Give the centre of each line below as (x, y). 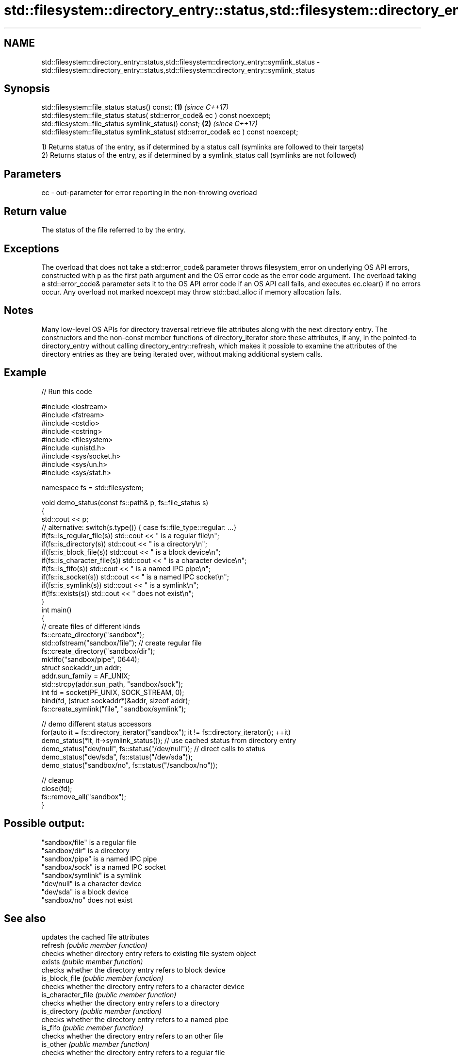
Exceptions (32, 248)
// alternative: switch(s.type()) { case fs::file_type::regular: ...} (139, 527)
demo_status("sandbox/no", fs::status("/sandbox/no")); (130, 765)
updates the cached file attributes (95, 937)
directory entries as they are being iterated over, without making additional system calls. (182, 354)
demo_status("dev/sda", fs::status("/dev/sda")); (117, 757)
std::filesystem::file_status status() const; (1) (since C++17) (135, 107)
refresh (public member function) (94, 945)
